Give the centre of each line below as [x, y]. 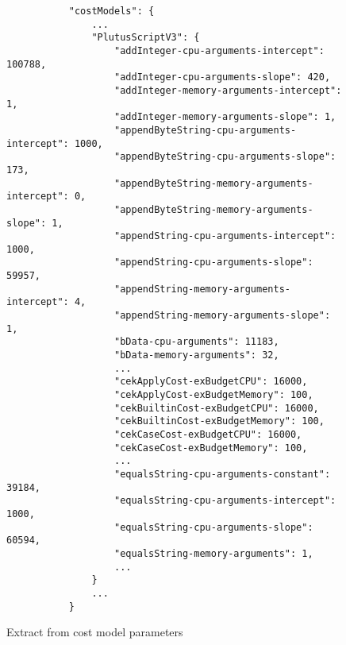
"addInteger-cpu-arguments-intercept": [219, 50]
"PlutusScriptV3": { [146, 38]
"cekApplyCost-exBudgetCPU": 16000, [211, 382]
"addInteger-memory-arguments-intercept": [228, 90]
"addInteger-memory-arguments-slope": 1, [225, 117]
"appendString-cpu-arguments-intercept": [225, 236]
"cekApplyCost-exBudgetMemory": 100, [214, 395]
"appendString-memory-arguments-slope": [223, 316]
